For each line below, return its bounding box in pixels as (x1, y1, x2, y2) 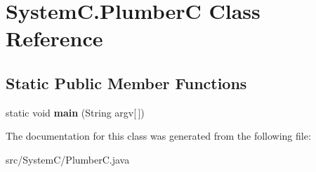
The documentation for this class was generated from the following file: (6, 128, 311, 143)
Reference (6, 24, 103, 53)
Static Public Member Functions (6, 72, 247, 93)
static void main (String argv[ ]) (6, 105, 145, 119)
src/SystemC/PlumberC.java (6, 152, 130, 166)
